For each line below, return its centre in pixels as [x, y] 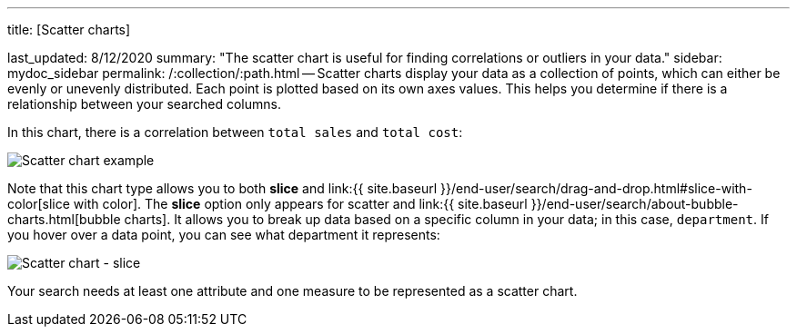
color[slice [39, 204]
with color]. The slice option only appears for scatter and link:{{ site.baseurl [300, 204]
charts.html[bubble [64, 219]
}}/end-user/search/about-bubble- [635, 204]
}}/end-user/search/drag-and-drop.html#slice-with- [596, 188]
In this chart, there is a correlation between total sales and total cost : [235, 132]
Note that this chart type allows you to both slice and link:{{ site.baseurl [222, 188]
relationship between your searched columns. [144, 104]
